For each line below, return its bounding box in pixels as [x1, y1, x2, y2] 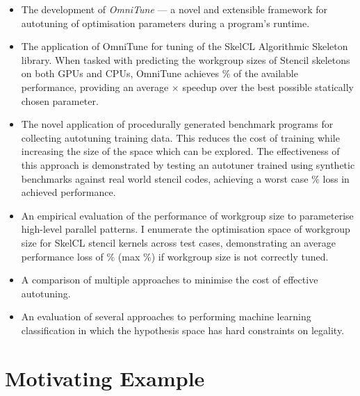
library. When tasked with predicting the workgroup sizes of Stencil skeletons [21, 52, 350, 67]
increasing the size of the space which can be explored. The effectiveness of [21, 144, 340, 158]
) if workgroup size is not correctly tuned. [151, 249, 329, 263]
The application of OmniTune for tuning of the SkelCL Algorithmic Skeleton [21, 39, 348, 53]
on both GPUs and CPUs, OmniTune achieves [21, 66, 220, 81]
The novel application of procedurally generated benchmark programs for [21, 117, 334, 131]
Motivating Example [5, 363, 205, 392]
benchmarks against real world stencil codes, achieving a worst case [21, 171, 309, 185]
